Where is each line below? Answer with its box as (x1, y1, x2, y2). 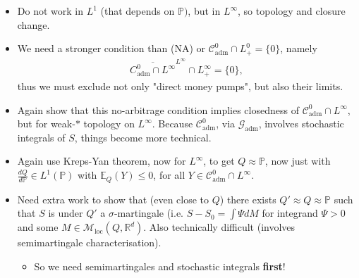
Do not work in (17, 4, 83, 18)
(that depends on (100, 4, 175, 18)
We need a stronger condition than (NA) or (17, 41, 206, 56)
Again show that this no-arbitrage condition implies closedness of (17, 102, 299, 117)
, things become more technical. (74, 129, 212, 144)
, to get (203, 153, 235, 168)
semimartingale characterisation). (17, 235, 162, 250)
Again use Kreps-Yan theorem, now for (17, 153, 186, 168)
